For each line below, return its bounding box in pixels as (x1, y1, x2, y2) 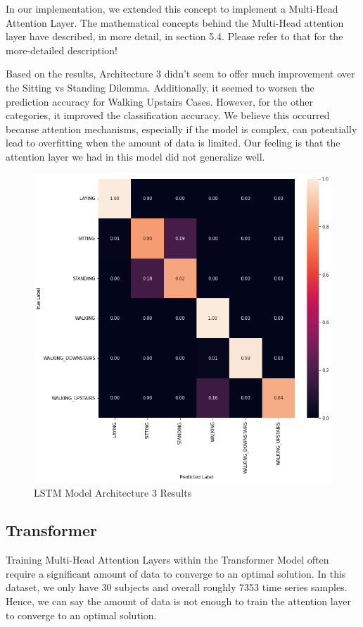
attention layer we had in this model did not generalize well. (6, 149, 265, 163)
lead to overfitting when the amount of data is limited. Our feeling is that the (6, 135, 340, 150)
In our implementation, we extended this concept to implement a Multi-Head (6, 1, 338, 15)
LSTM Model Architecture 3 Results (34, 485, 192, 499)
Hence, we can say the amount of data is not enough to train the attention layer (6, 594, 351, 609)
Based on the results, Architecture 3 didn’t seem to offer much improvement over (6, 66, 355, 81)
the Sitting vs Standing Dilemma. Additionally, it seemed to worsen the (6, 80, 314, 94)
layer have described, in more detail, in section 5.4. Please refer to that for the (6, 29, 343, 44)
